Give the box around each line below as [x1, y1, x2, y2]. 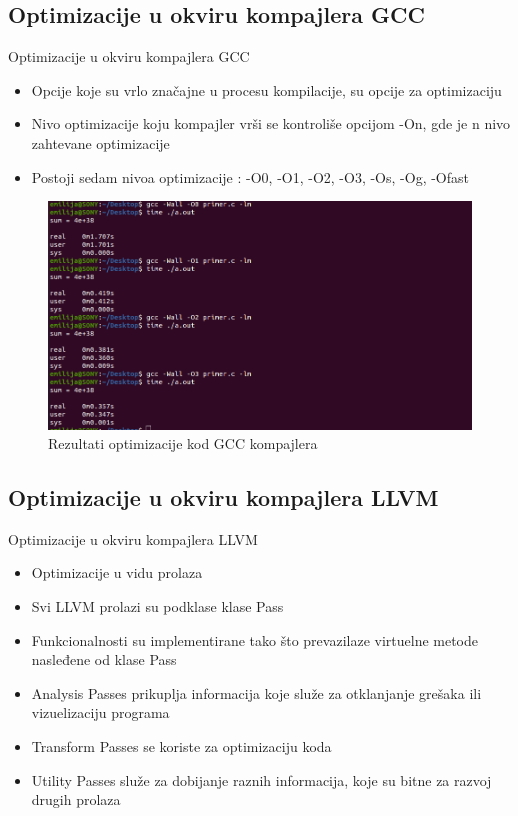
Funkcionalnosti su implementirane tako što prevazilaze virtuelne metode [31, 629, 479, 650]
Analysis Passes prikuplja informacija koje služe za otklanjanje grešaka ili [31, 682, 482, 703]
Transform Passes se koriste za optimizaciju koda [31, 736, 332, 757]
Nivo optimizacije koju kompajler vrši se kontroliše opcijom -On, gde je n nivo [31, 113, 511, 134]
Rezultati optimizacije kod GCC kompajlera [48, 433, 318, 454]
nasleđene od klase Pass [31, 649, 177, 670]
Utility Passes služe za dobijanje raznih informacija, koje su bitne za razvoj [31, 769, 492, 790]
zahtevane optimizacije [31, 132, 170, 153]
